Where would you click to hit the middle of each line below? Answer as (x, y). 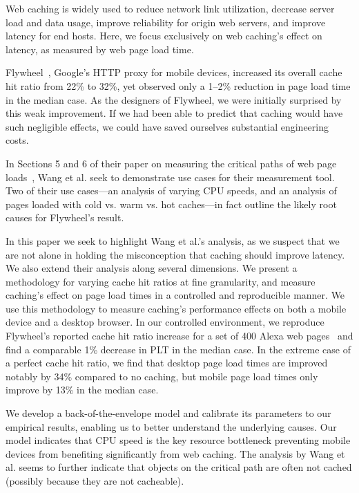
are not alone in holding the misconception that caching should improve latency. (175, 254)
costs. (17, 140)
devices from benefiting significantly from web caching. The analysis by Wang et (175, 453)
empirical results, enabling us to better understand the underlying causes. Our (171, 426)
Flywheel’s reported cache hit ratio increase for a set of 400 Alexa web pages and (179, 336)
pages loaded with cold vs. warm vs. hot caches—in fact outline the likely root (171, 204)
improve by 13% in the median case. (82, 390)
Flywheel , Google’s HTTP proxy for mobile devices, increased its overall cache (174, 72)
